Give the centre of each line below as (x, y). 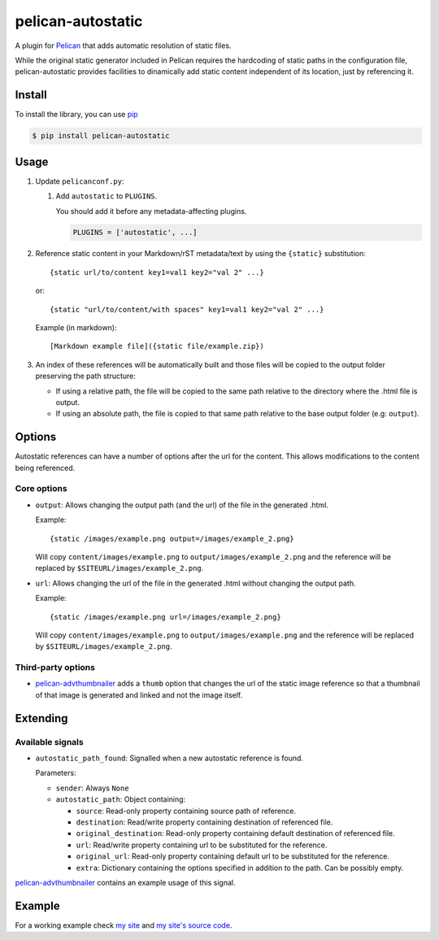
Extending (41, 718)
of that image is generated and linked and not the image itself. (139, 694)
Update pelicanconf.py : (80, 181)
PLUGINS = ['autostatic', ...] (135, 233)
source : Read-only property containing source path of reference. (186, 811)
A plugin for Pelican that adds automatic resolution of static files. (123, 46)
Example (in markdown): (76, 328)
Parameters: (56, 773)
